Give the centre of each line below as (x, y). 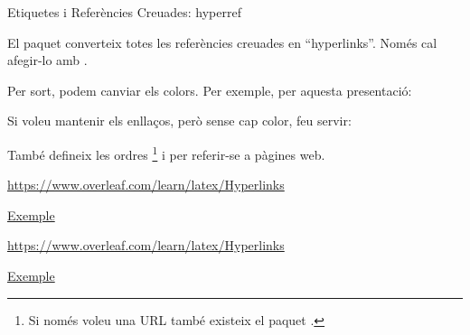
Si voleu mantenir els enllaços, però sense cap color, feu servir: (179, 121)
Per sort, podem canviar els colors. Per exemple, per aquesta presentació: (210, 90)
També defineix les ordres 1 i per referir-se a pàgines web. (166, 153)
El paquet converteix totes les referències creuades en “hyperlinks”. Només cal (222, 42)
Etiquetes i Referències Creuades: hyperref (124, 12)
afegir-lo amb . (47, 60)
